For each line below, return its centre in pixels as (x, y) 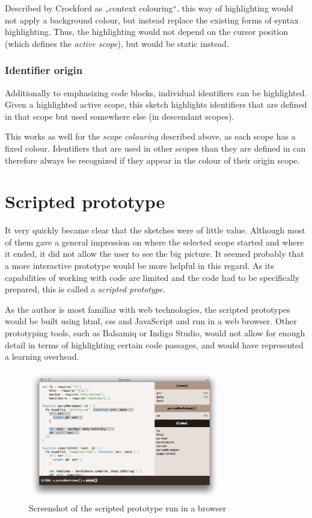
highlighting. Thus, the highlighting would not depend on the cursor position (146, 32)
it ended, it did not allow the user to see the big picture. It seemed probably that (154, 254)
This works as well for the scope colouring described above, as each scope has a (150, 136)
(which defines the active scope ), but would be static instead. (117, 43)
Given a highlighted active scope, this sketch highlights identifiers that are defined (156, 104)
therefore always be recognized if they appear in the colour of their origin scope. (152, 160)
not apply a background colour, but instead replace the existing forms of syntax (152, 20)
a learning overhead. (42, 356)
